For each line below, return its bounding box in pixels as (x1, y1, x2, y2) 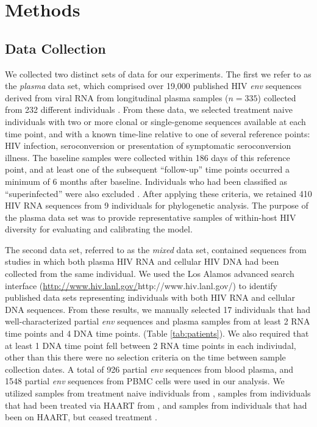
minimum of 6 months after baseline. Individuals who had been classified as (5, 174, 287, 187)
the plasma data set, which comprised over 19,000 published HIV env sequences (5, 79, 302, 92)
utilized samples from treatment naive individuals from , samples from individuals (5, 387, 311, 400)
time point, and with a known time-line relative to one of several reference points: (5, 127, 310, 140)
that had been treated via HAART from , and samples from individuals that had (5, 398, 307, 411)
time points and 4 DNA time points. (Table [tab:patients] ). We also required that (5, 327, 309, 340)
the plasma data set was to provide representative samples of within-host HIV (5, 210, 296, 223)
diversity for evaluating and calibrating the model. (5, 223, 193, 235)
